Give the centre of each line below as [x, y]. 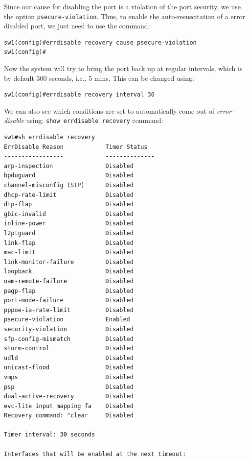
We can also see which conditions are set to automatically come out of [109, 110]
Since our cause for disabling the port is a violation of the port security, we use [122, 6]
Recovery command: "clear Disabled [69, 416]
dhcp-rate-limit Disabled [69, 195]
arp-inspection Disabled [69, 166]
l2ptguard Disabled [69, 233]
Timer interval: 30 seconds [50, 435]
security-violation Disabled [69, 329]
